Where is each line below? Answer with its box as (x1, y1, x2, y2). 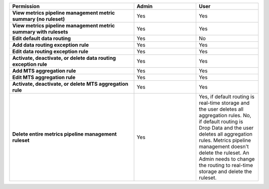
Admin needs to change (198, 156, 255, 162)
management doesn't (198, 143, 249, 150)
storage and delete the (198, 168, 252, 175)
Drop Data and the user (198, 125, 254, 131)
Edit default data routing (12, 35, 71, 42)
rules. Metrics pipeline (198, 137, 251, 144)
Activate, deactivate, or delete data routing (12, 55, 116, 61)
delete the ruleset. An (198, 150, 250, 156)
